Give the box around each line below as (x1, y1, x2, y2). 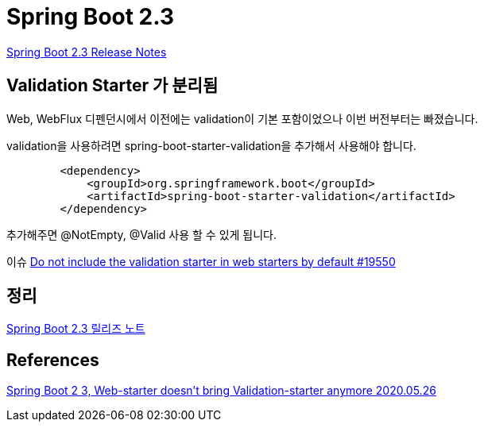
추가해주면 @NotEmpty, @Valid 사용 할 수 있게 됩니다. (6, 227, 277, 241)
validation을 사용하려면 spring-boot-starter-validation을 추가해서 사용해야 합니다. (6, 138, 416, 152)
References (6, 349, 99, 370)
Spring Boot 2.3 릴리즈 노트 (6, 322, 145, 336)
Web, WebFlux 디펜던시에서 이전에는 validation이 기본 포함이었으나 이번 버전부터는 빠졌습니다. (6, 111, 478, 125)
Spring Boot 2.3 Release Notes (6, 44, 167, 59)
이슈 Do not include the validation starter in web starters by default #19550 (6, 254, 396, 268)
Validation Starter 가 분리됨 (6, 75, 219, 96)
